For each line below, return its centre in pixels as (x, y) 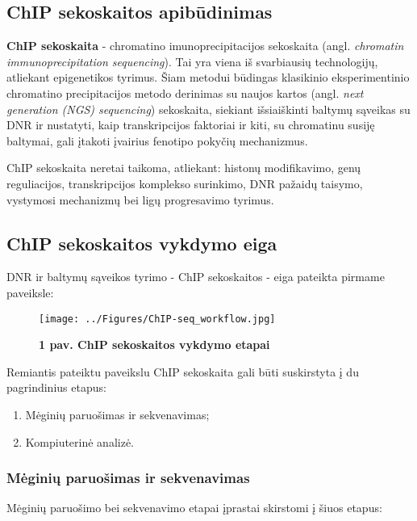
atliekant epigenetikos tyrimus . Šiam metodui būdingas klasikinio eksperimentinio (208, 77)
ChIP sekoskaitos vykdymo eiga (142, 243)
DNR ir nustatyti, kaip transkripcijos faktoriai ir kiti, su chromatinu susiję (191, 125)
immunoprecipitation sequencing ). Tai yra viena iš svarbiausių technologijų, (192, 61)
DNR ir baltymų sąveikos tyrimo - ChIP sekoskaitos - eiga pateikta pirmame (196, 277)
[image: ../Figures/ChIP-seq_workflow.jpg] (157, 319)
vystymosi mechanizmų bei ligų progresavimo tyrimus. (140, 199)
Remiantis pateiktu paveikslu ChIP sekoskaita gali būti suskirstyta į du (183, 371)
